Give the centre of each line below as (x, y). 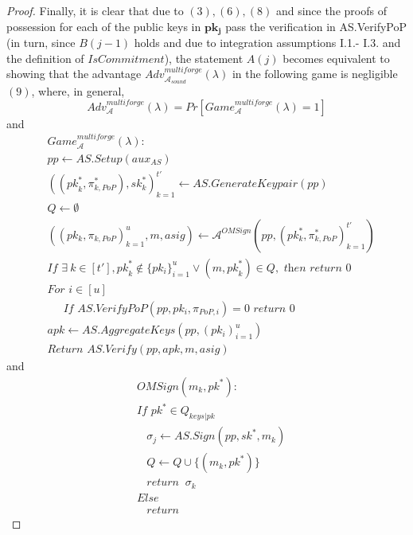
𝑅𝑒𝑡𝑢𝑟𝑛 (65, 350)
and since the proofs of (331, 10)
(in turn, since (41, 43)
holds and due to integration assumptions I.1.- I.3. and (267, 43)
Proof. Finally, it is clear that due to (95, 10)
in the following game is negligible (315, 74)
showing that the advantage (74, 74)
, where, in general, (78, 91)
